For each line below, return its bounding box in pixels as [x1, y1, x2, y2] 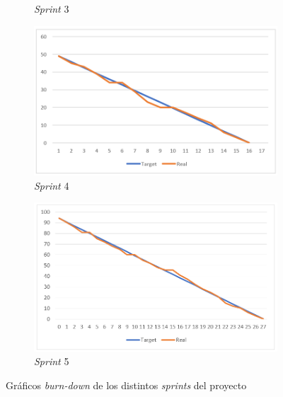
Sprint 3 [34, 1, 69, 16]
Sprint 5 [34, 354, 69, 369]
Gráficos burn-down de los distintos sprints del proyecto [6, 377, 247, 392]
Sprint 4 [34, 178, 69, 192]
